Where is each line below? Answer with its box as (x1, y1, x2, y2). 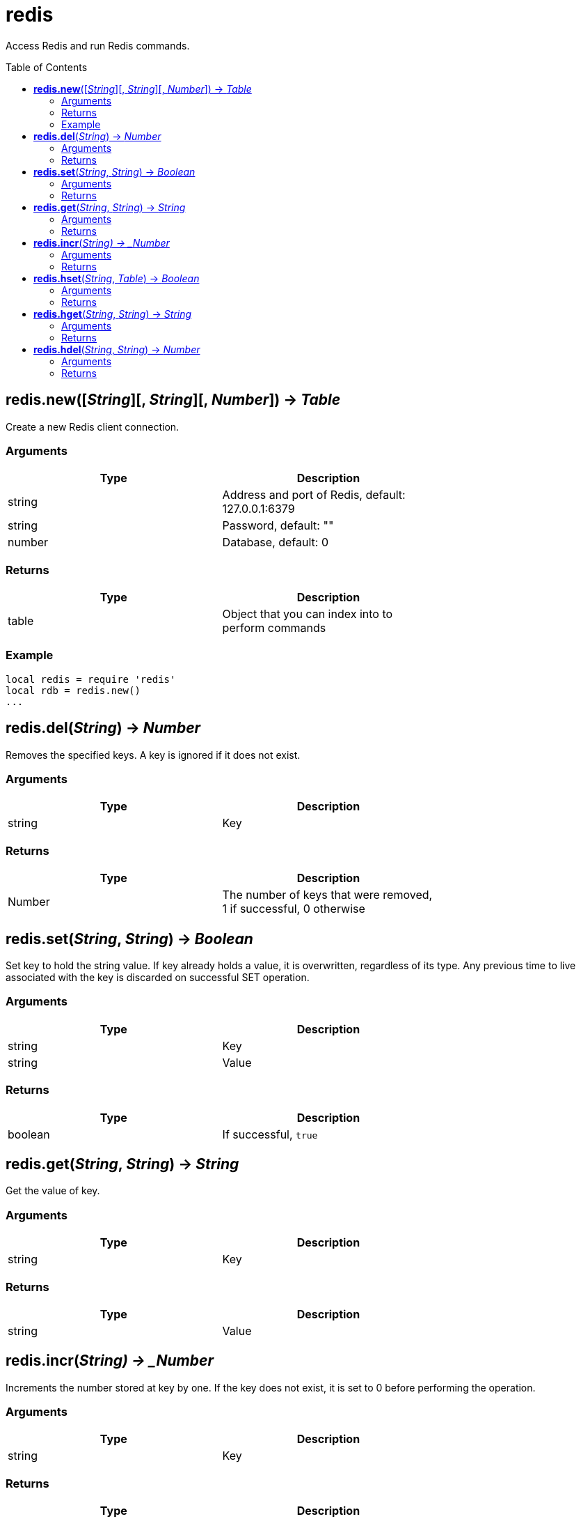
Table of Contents (6, 61, 88, 73)
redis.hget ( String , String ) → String (33, 307, 192, 320)
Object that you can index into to (222, 607, 393, 622)
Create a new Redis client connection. (6, 420, 180, 433)
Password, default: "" (222, 518, 334, 533)
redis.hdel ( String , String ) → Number (33, 343, 200, 355)
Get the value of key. (6, 1185, 100, 1197)
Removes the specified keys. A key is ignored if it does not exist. (6, 748, 301, 761)
